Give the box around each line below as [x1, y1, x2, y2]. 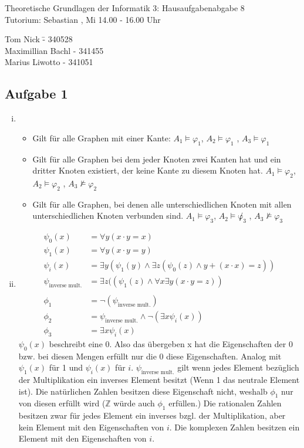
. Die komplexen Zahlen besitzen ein [169, 420, 300, 433]
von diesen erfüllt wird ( [18, 397, 106, 409]
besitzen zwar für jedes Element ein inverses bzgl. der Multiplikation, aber [18, 409, 286, 422]
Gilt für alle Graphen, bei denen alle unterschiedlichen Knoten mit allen [32, 198, 292, 210]
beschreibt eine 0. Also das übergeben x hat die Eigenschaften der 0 [49, 337, 293, 349]
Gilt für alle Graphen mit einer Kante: [32, 131, 171, 144]
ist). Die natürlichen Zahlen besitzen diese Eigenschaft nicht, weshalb [18, 385, 268, 397]
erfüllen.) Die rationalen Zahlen [168, 397, 282, 409]
